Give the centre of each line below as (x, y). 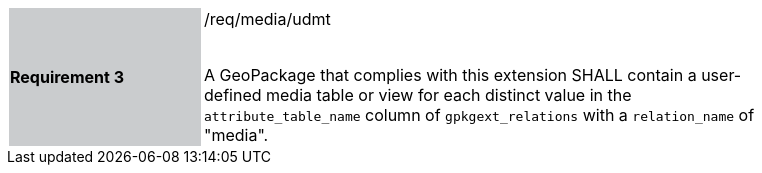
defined (233, 95)
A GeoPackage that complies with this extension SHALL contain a (450, 75)
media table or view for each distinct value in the (449, 95)
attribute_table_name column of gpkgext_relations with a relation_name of (479, 115)
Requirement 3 (67, 77)
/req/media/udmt (267, 19)
